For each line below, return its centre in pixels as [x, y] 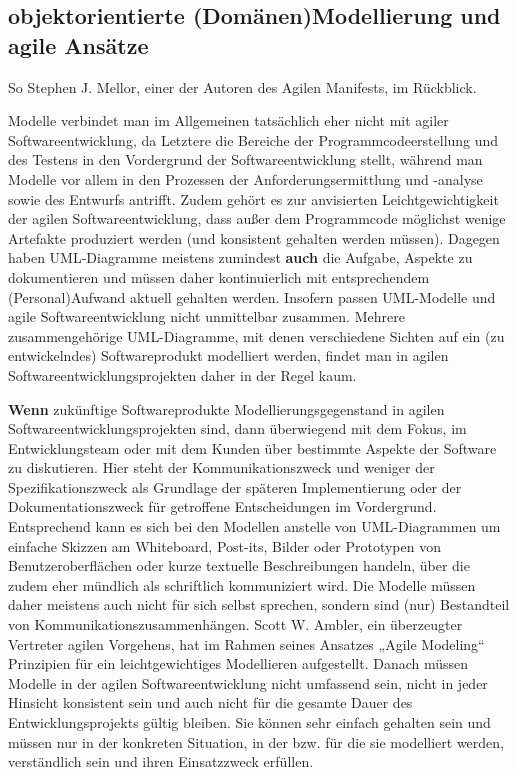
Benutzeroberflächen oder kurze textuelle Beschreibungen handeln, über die [239, 565]
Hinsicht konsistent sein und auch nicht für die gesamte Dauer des [210, 702]
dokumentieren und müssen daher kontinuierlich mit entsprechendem [219, 276]
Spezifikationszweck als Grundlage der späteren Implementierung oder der [235, 486]
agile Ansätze [78, 44]
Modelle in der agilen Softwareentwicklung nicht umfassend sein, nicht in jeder [248, 682]
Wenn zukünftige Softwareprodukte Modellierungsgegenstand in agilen [226, 408]
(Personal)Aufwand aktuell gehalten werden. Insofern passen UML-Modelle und [252, 296]
